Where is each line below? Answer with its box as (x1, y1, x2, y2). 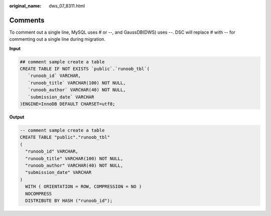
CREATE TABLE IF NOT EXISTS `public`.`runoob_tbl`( (20, 66, 150, 72)
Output (9, 114, 25, 120)
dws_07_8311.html (49, 3, 85, 9)
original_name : (9, 3, 42, 9)
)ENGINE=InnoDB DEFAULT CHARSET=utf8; (20, 101, 115, 107)
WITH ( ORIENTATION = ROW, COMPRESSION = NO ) (25, 184, 142, 189)
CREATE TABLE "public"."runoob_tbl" (20, 135, 110, 140)
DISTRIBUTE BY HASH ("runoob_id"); (25, 197, 113, 203)
